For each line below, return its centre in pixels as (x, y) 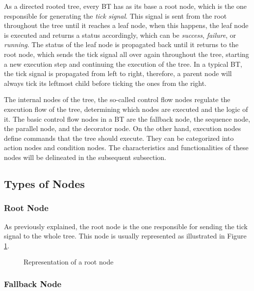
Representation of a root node (69, 262)
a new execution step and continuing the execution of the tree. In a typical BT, (123, 64)
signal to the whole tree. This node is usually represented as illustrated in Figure (125, 236)
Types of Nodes (44, 183)
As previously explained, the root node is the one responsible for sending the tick (126, 226)
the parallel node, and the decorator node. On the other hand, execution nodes (123, 128)
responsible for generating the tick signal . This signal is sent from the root (115, 15)
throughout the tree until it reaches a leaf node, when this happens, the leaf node (126, 25)
